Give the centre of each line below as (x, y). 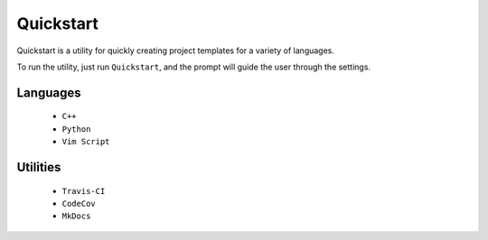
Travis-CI (84, 191)
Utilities (39, 167)
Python (76, 129)
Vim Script (86, 142)
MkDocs (76, 216)
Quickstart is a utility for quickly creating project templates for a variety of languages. (175, 51)
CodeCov (79, 203)
